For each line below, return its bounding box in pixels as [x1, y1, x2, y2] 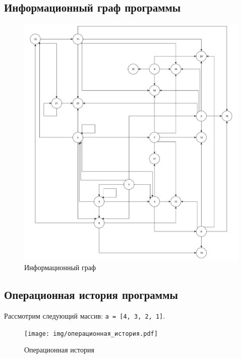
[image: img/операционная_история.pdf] [24, 330, 158, 337]
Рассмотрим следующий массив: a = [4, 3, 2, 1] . [4, 310, 165, 321]
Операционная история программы [4, 287, 178, 302]
